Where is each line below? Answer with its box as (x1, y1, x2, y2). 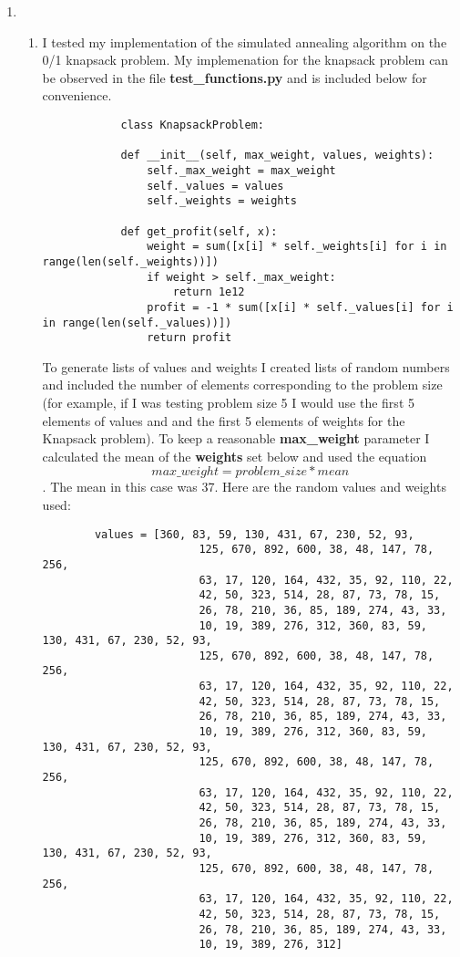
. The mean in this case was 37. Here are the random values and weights (42, 477, 446, 496)
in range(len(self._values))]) (42, 316, 232, 329)
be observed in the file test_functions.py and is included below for (42, 68, 427, 87)
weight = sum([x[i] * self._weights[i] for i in (147, 240, 447, 254)
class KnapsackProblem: (120, 118, 264, 131)
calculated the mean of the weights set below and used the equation (42, 446, 427, 465)
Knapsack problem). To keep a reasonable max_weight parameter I (42, 429, 430, 448)
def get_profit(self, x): (120, 224, 278, 238)
